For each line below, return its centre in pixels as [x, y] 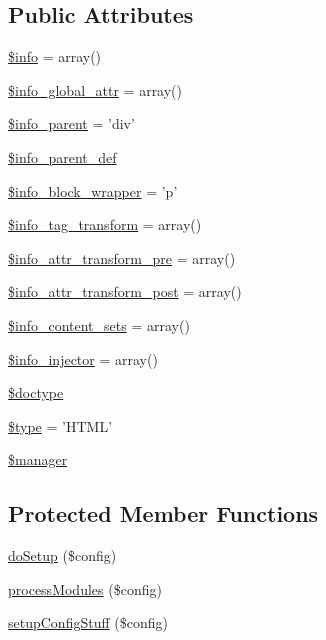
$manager [38, 459]
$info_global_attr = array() [95, 89]
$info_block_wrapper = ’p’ [93, 190]
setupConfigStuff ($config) [88, 622]
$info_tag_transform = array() [105, 224]
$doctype [36, 392]
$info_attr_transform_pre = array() [122, 257]
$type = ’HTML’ [60, 425]
